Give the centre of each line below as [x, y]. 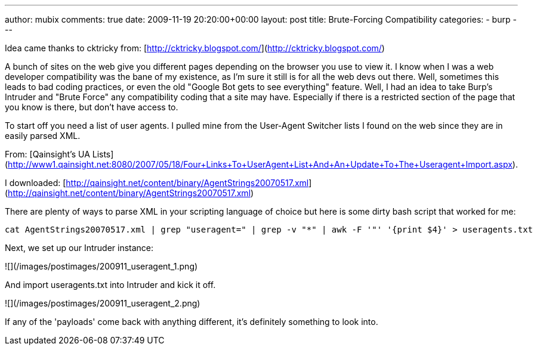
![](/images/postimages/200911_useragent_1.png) [101, 266]
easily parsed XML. [43, 136]
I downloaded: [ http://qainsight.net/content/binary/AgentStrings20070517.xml [157, 183]
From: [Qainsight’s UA [47, 154]
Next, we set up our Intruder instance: [79, 248]
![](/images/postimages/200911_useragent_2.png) [103, 303]
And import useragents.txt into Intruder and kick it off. [110, 285]
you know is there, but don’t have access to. [92, 107]
